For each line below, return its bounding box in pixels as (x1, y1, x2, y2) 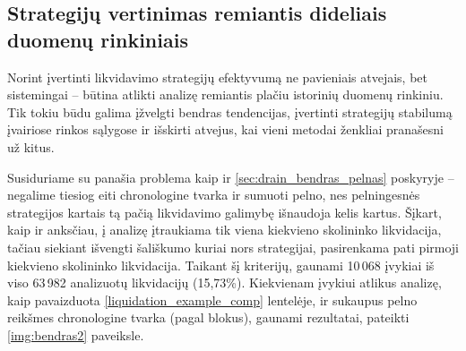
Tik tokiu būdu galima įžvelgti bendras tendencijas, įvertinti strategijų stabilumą (7, 102, 453, 121)
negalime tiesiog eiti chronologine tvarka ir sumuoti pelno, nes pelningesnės (7, 185, 420, 204)
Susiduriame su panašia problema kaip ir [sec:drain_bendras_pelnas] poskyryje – (7, 167, 454, 186)
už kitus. (7, 137, 55, 156)
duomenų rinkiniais (7, 25, 188, 53)
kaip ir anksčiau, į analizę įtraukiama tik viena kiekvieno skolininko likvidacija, (7, 220, 442, 239)
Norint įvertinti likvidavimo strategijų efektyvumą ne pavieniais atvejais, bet (7, 67, 427, 86)
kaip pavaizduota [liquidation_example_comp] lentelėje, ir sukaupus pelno (7, 290, 418, 309)
